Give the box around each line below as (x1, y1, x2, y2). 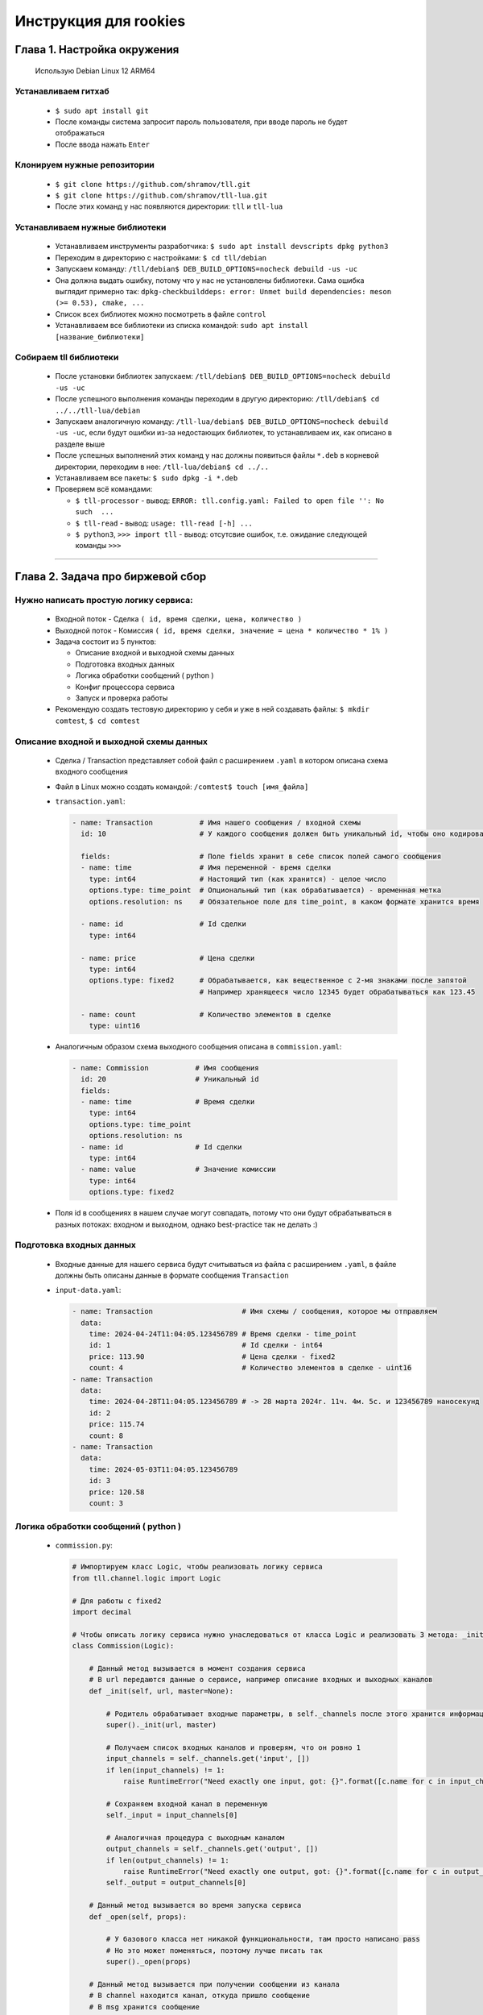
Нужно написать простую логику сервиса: (14, 595, 193, 606)
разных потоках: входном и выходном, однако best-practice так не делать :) (55, 1219, 318, 1229)
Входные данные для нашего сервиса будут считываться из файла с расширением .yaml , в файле (55, 1259, 397, 1269)
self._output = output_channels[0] (105, 1878, 247, 1888)
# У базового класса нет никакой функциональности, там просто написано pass (105, 1934, 420, 1944)
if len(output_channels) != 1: (105, 1855, 229, 1865)
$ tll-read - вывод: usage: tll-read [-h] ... (75, 518, 254, 528)
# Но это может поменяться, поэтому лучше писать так (105, 1946, 323, 1955)
